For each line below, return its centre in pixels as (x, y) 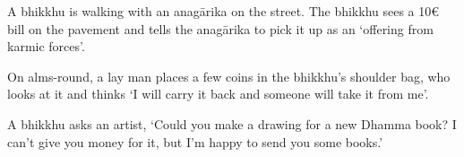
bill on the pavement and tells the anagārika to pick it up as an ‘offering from (220, 28)
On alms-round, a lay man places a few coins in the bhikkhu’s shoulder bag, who (229, 76)
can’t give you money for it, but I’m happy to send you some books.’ (195, 141)
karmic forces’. (46, 46)
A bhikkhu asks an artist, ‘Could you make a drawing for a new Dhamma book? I (232, 123)
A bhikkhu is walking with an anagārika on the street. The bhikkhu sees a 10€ (223, 11)
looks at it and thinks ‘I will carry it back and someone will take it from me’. (218, 94)
